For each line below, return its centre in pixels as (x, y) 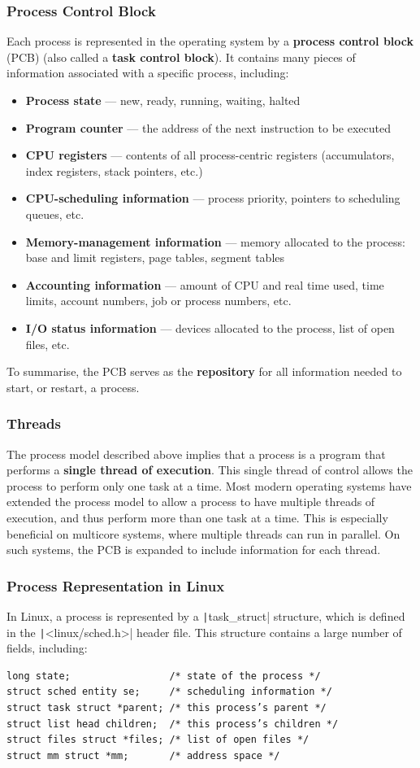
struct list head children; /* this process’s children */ (173, 724)
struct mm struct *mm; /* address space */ (143, 755)
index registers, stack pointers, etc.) (114, 170)
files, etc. (48, 344)
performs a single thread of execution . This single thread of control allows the (210, 470)
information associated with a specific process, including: (148, 73)
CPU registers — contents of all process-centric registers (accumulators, (210, 155)
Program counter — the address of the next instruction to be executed (208, 127)
